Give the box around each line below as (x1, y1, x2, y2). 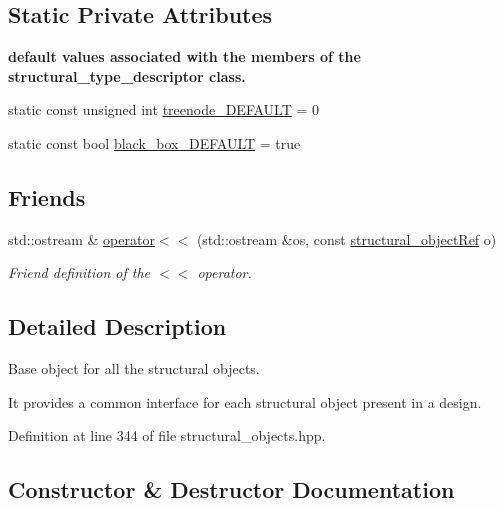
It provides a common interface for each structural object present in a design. (8, 391, 482, 412)
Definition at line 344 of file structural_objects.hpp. (8, 425, 326, 446)
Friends (8, 181, 86, 212)
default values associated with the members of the (8, 46, 361, 67)
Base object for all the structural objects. (8, 358, 260, 379)
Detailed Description (8, 311, 227, 342)
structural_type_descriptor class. (8, 65, 246, 86)
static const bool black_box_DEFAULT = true (8, 132, 301, 153)
